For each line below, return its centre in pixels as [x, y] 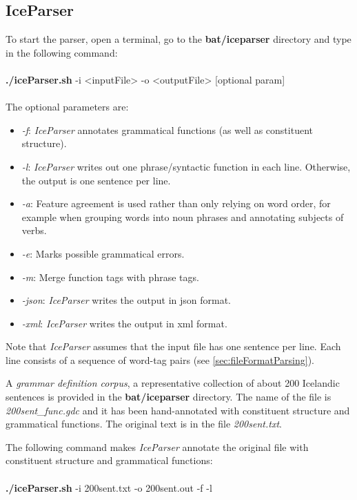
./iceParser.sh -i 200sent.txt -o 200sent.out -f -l [109, 487]
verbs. [34, 230]
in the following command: [62, 52]
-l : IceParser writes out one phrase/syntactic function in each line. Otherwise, [186, 166]
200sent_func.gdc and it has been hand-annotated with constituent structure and [178, 410]
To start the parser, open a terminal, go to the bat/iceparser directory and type [178, 39]
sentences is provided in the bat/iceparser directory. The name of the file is [169, 397]
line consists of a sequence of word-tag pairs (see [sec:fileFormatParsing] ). [160, 359]
